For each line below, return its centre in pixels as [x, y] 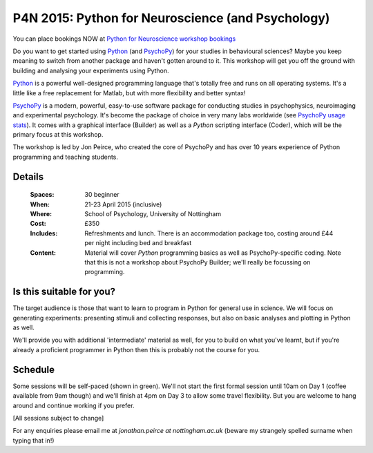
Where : [41, 214]
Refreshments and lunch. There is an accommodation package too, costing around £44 [209, 233]
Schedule [34, 369]
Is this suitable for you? [64, 292]
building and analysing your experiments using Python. [91, 70]
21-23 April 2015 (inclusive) [123, 204]
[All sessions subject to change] [58, 418]
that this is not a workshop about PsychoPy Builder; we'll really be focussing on [198, 262]
